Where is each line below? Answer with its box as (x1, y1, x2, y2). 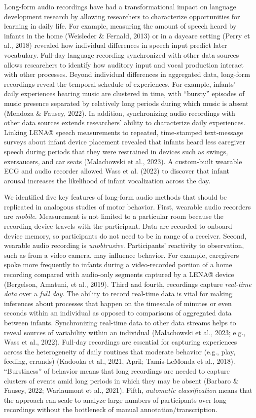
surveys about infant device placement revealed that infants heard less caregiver (4, 137, 246, 147)
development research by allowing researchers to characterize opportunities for (4, 11, 240, 21)
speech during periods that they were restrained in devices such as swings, (4, 146, 228, 156)
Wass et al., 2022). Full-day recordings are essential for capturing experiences (4, 337, 237, 347)
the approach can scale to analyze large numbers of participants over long (4, 394, 226, 405)
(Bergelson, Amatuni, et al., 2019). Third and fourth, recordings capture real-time (4, 279, 252, 289)
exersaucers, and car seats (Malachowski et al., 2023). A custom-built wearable (4, 156, 242, 166)
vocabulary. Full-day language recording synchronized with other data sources (4, 49, 239, 60)
